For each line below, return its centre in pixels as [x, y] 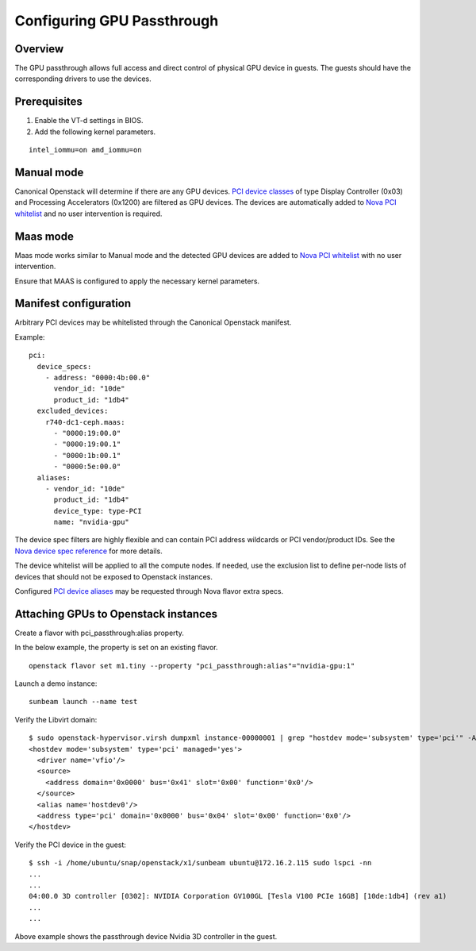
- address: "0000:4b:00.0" [98, 377]
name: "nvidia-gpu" [92, 522]
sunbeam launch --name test [83, 702]
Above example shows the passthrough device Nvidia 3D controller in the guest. [146, 936]
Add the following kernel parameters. [95, 132]
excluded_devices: [73, 411]
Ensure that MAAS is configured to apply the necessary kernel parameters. [137, 281]
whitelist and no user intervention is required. [88, 214]
